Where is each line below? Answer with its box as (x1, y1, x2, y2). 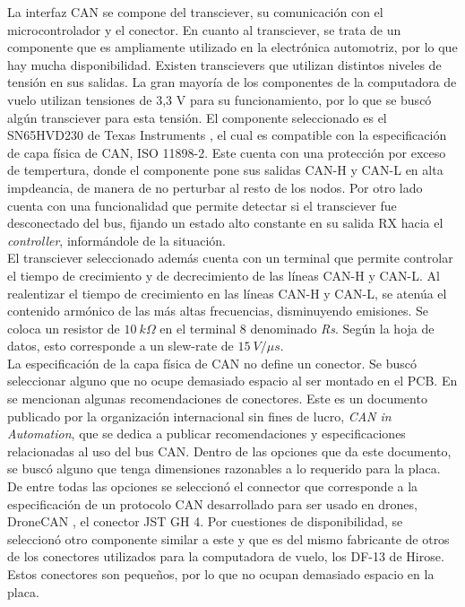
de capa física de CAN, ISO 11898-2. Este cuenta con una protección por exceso (7, 143, 446, 161)
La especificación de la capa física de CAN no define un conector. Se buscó (7, 353, 417, 372)
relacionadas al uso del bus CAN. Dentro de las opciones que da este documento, (7, 441, 452, 460)
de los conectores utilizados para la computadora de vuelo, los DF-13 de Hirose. (7, 547, 444, 566)
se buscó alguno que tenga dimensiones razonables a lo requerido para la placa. (7, 459, 441, 478)
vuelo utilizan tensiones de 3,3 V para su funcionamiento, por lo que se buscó (7, 90, 432, 108)
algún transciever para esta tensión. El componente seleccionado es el (7, 108, 387, 126)
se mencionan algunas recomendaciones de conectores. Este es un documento (7, 389, 427, 408)
